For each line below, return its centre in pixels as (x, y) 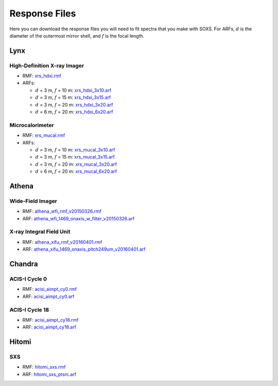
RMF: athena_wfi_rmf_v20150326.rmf (62, 212)
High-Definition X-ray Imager (47, 65)
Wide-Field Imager (33, 201)
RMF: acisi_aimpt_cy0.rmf (50, 289)
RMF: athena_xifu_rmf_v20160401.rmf (62, 242)
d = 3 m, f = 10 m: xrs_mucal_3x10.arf (75, 150)
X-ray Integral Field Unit (40, 232)
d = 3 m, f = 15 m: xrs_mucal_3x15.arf (75, 157)
